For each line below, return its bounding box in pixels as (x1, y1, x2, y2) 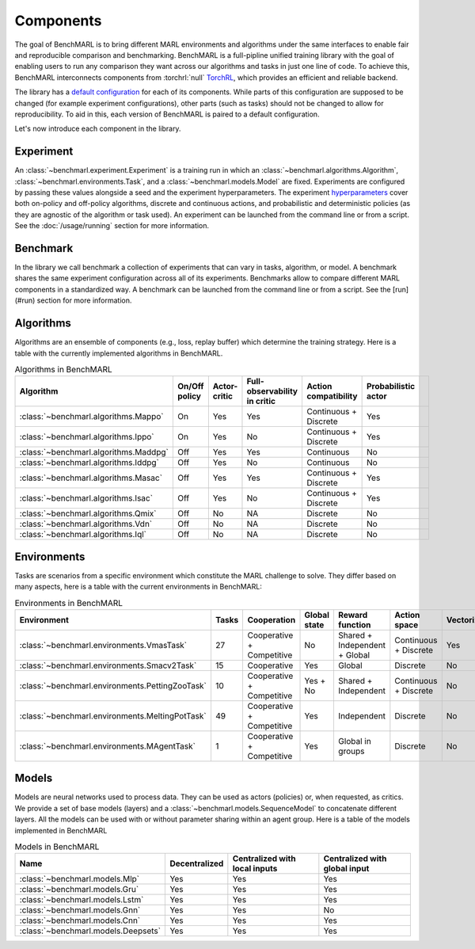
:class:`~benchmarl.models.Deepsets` (19, 925, 161, 936)
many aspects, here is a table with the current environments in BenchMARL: (14, 582, 263, 592)
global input (323, 863, 370, 875)
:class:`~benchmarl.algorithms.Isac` (19, 493, 154, 504)
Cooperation (247, 614, 296, 625)
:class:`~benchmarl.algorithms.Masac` (19, 472, 162, 483)
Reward (337, 609, 368, 620)
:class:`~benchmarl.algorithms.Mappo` (19, 411, 164, 422)
